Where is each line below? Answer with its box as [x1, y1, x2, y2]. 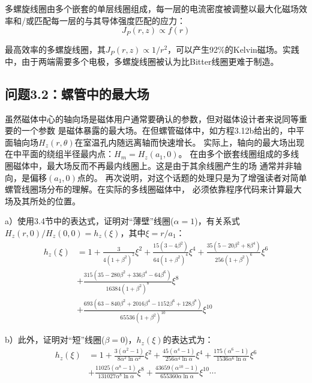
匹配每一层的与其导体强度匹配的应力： [34, 14, 185, 26]
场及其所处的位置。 [5, 194, 80, 207]
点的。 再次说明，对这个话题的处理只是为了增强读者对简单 [77, 171, 307, 183]
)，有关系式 [194, 215, 240, 227]
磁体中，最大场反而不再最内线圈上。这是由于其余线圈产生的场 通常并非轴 [13, 159, 302, 171]
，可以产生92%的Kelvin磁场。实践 [167, 43, 299, 56]
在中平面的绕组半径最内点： [5, 147, 114, 160]
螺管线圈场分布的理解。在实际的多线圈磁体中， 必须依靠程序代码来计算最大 [5, 183, 302, 195]
